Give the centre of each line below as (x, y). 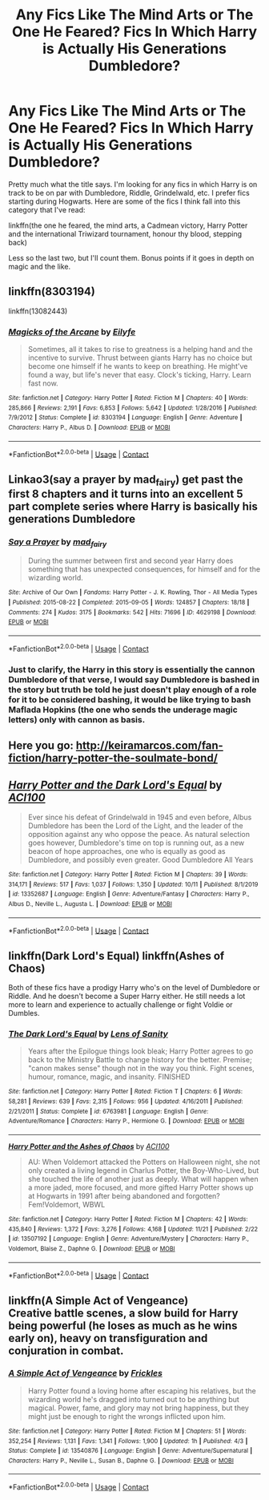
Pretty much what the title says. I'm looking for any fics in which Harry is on (133, 184)
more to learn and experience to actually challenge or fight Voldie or (121, 1005)
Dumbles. (24, 1013)
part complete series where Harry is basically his (133, 506)
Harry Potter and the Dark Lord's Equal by (115, 785)
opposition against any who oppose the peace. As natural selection (139, 834)
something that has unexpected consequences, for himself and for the (144, 569)
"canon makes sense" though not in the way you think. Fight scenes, (141, 1069)
